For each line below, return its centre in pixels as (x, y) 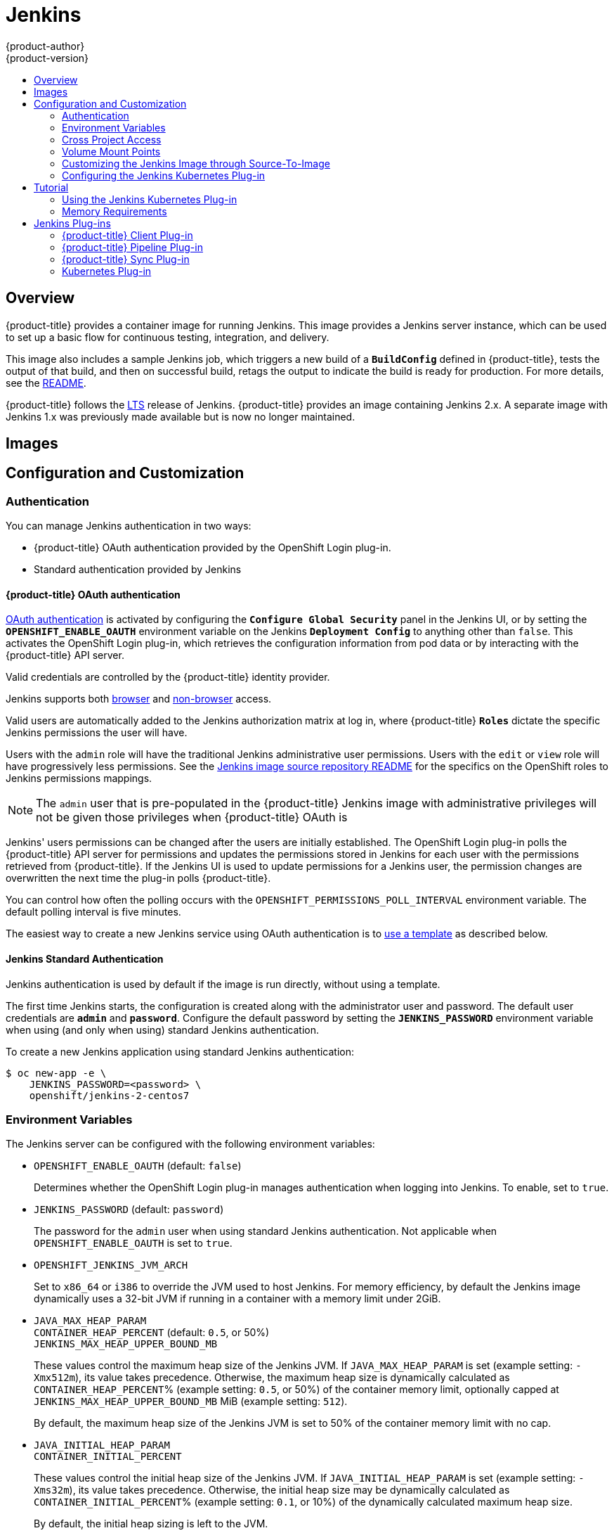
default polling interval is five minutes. (93, 912)
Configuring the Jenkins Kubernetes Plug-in (164, 175)
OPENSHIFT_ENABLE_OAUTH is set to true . (133, 1243)
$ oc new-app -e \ (56, 1073)
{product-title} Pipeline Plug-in (132, 247)
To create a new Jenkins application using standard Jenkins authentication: (180, 1051)
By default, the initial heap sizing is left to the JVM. (151, 1524)
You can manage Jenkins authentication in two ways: (129, 526)
